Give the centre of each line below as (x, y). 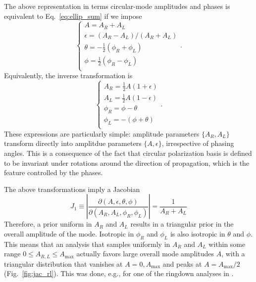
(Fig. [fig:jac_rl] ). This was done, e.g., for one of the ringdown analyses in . (119, 273)
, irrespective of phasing (198, 143)
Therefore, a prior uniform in (48, 224)
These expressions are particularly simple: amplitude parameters (102, 133)
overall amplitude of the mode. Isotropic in (69, 233)
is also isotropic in (198, 233)
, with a (233, 254)
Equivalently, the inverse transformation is (68, 75)
